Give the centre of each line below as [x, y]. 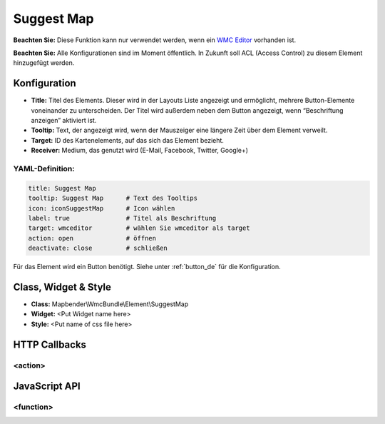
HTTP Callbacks [50, 344]
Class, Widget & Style [62, 287]
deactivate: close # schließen [98, 248]
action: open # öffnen [92, 238]
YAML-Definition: [44, 168]
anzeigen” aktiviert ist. [64, 121]
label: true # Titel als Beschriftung [122, 218]
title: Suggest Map [62, 188]
